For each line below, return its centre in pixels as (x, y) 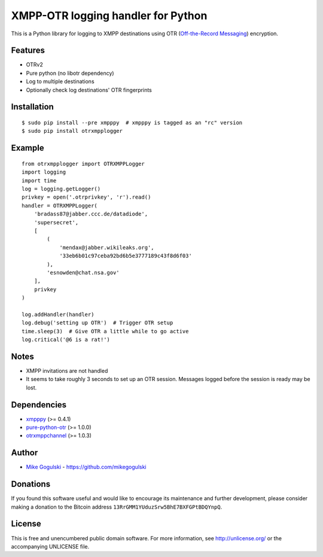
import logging (44, 172)
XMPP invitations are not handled (67, 370)
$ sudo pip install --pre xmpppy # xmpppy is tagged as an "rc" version (132, 123)
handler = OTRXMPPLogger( (60, 206)
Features (28, 51)
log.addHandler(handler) (58, 314)
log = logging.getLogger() (61, 189)
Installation (32, 107)
